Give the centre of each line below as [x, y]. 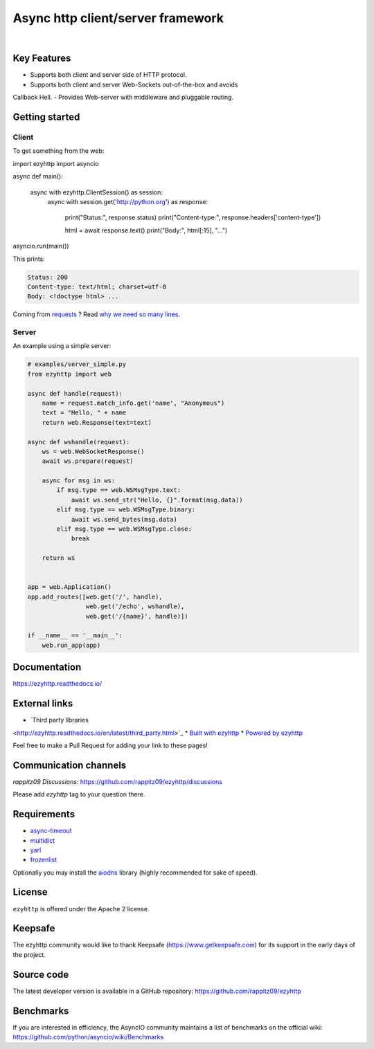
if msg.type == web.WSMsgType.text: [119, 490]
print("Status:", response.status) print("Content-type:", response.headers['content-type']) [193, 217]
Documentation [47, 667]
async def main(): [38, 176]
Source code [41, 975]
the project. [29, 954]
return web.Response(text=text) [97, 422]
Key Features [42, 58]
